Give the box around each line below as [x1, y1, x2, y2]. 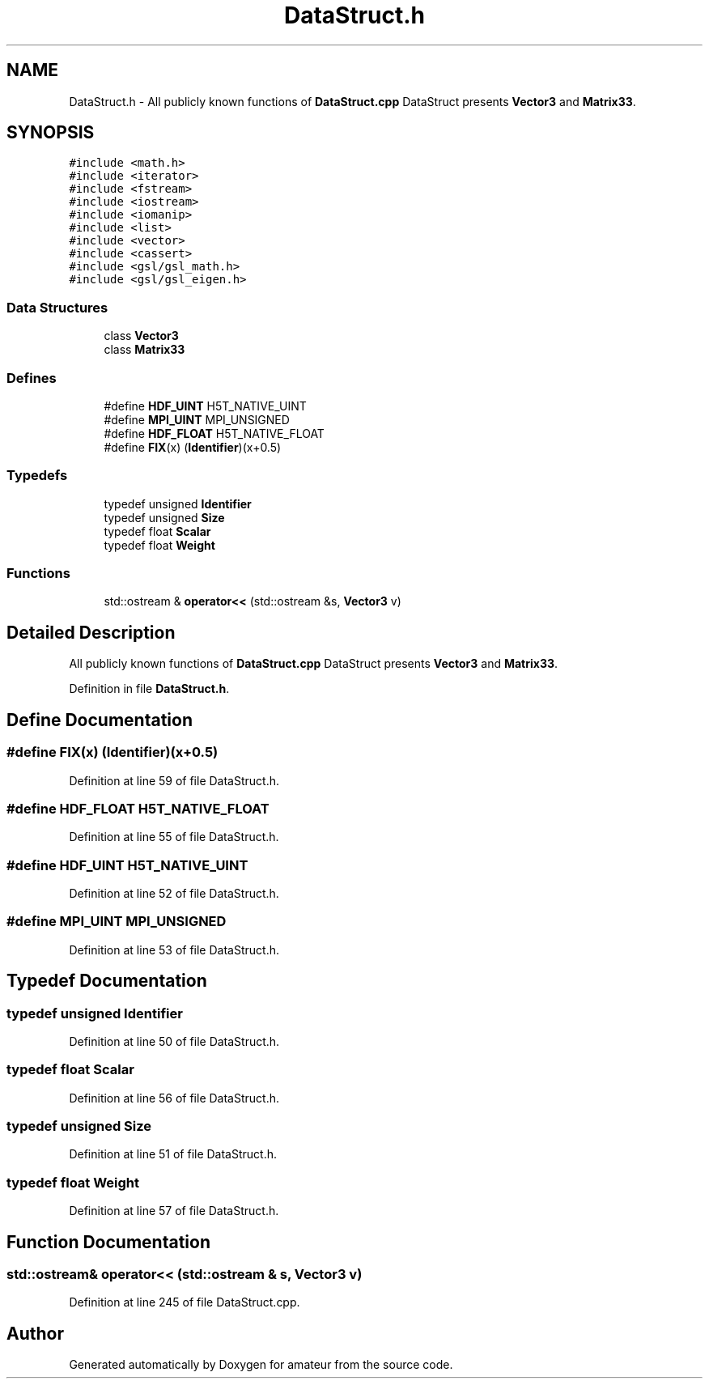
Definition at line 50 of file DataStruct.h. [69, 1034, 280, 1048]
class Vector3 [104, 329, 179, 343]
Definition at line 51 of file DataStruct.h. [69, 1147, 278, 1162]
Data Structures [6, 299, 108, 316]
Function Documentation [6, 1231, 210, 1252]
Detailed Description [6, 622, 176, 643]
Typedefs [6, 467, 68, 484]
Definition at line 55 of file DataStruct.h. [69, 830, 279, 844]
